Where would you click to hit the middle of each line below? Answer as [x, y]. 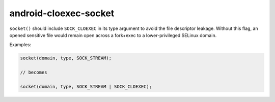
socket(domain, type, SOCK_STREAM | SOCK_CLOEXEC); [86, 87]
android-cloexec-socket [62, 13]
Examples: [20, 45]
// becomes [34, 73]
